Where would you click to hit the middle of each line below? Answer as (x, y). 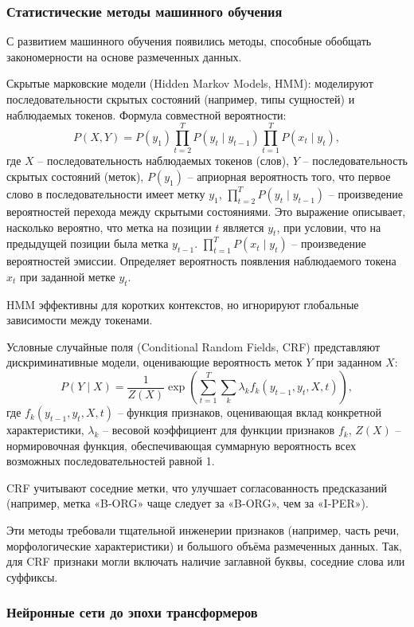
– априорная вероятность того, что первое (289, 176)
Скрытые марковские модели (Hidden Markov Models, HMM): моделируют (190, 83)
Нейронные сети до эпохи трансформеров (132, 612)
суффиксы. (32, 576)
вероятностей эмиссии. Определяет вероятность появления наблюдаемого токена (201, 261)
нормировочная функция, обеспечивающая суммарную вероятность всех (181, 445)
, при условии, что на (329, 227)
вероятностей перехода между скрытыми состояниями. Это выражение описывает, (206, 211)
